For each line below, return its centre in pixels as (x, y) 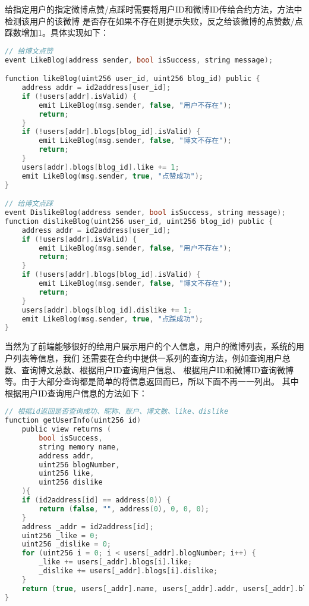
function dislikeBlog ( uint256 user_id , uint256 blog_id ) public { (139, 221)
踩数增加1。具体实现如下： (57, 32)
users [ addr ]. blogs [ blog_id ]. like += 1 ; (100, 167)
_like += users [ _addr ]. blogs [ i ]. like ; (116, 562)
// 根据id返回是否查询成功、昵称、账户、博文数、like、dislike (117, 412)
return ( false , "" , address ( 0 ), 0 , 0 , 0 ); (124, 509)
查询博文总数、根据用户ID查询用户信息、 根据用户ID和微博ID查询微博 (157, 369)
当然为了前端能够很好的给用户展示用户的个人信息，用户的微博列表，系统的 (150, 346)
